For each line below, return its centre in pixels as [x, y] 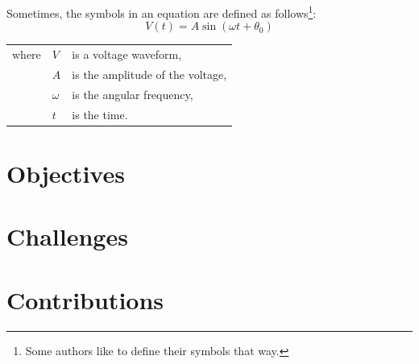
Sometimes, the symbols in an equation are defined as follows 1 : [162, 12]
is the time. [100, 114]
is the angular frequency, [133, 94]
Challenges [67, 236]
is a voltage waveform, [127, 54]
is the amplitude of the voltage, [149, 74]
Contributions [85, 299]
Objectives [66, 173]
